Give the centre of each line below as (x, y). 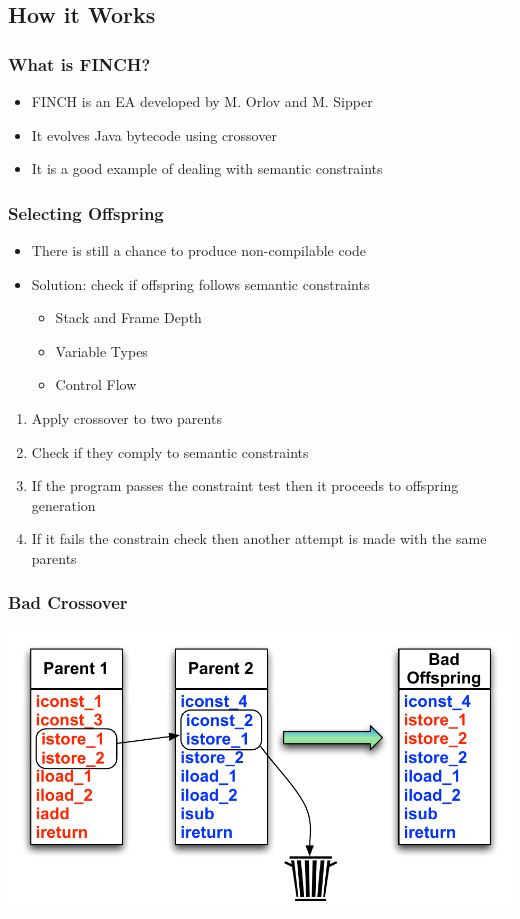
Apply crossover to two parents (126, 417)
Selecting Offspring (86, 212)
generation (63, 504)
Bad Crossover (68, 602)
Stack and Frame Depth (128, 317)
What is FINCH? (79, 63)
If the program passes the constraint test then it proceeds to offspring (245, 485)
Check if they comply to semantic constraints (170, 451)
